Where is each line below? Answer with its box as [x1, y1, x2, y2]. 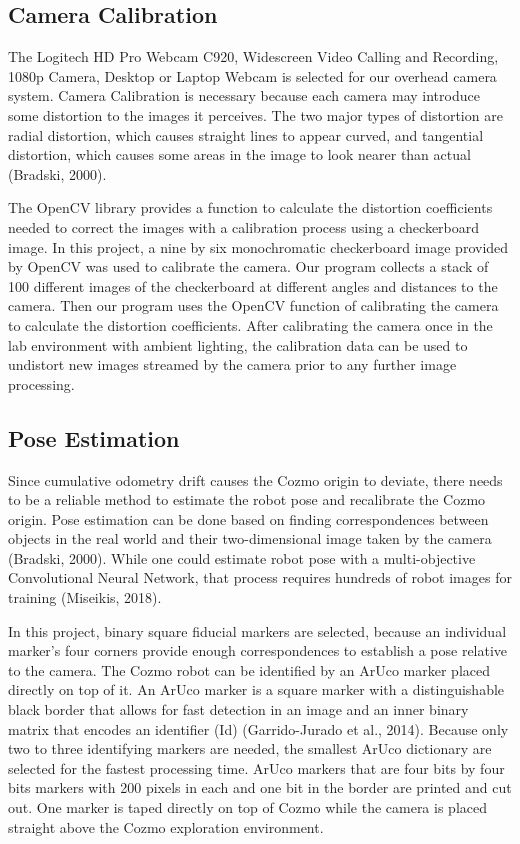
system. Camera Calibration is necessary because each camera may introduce [8, 85, 480, 106]
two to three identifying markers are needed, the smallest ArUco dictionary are [8, 738, 492, 759]
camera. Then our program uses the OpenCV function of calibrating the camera [8, 295, 499, 316]
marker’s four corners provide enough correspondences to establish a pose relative [8, 640, 508, 661]
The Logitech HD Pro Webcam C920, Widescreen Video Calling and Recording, [8, 46, 499, 67]
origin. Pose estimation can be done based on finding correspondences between [8, 508, 489, 529]
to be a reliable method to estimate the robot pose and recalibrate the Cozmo [8, 489, 486, 510]
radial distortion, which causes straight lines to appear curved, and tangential [8, 124, 484, 145]
